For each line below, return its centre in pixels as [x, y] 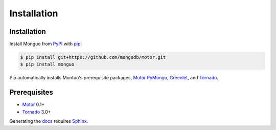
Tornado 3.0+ [37, 112]
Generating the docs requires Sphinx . [49, 121]
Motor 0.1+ [33, 104]
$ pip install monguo [47, 64]
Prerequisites [31, 92]
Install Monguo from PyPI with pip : [45, 44]
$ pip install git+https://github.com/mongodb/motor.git [93, 57]
